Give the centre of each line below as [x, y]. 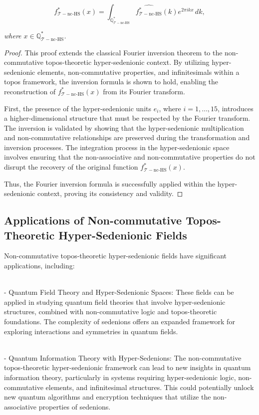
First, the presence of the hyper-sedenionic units [78, 108]
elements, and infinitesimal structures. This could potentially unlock [150, 387]
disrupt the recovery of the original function [71, 167]
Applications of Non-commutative [93, 220]
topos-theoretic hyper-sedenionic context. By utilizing [128, 62]
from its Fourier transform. [144, 91]
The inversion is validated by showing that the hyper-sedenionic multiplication [124, 127]
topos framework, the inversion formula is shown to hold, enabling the [111, 82]
